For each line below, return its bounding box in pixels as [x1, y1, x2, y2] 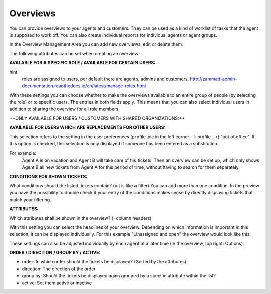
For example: [9, 150, 37, 156]
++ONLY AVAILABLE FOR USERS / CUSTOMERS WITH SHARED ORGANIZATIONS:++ [9, 115, 185, 121]
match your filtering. [9, 196, 51, 203]
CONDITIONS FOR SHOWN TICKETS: [9, 173, 88, 179]
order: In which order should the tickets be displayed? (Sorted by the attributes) [22, 259, 187, 265]
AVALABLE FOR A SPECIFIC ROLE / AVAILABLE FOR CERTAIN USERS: [9, 60, 156, 66]
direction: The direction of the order [22, 266, 96, 272]
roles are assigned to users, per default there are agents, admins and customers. [22, 76, 189, 82]
